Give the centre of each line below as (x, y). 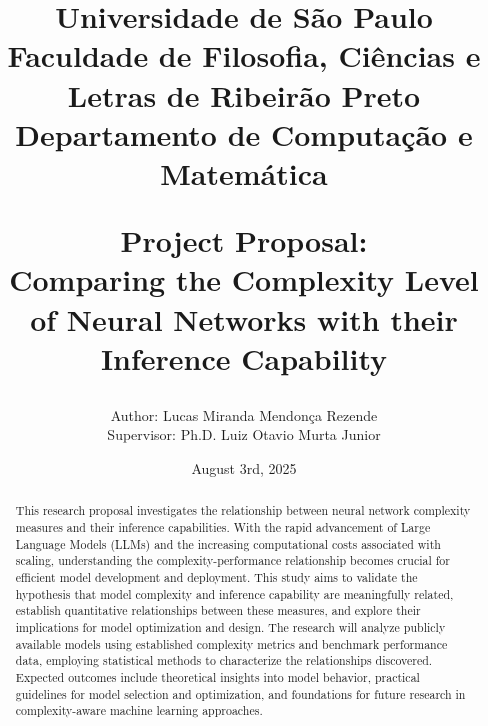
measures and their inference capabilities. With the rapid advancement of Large (223, 527)
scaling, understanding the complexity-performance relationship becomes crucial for (232, 560)
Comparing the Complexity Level (244, 279)
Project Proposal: (244, 240)
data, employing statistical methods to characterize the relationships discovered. (224, 660)
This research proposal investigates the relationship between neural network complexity (243, 510)
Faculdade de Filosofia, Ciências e (244, 55)
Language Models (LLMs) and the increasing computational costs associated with (228, 543)
